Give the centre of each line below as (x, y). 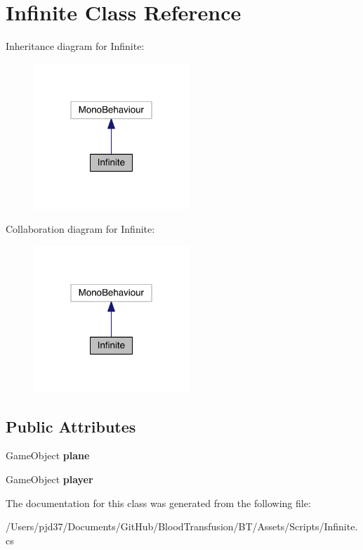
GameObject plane (48, 455)
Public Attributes (71, 426)
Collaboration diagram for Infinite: (80, 229)
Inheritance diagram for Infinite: (75, 46)
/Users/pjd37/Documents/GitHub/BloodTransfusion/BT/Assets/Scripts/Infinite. (182, 526)
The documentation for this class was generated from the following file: (158, 503)
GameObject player (49, 479)
